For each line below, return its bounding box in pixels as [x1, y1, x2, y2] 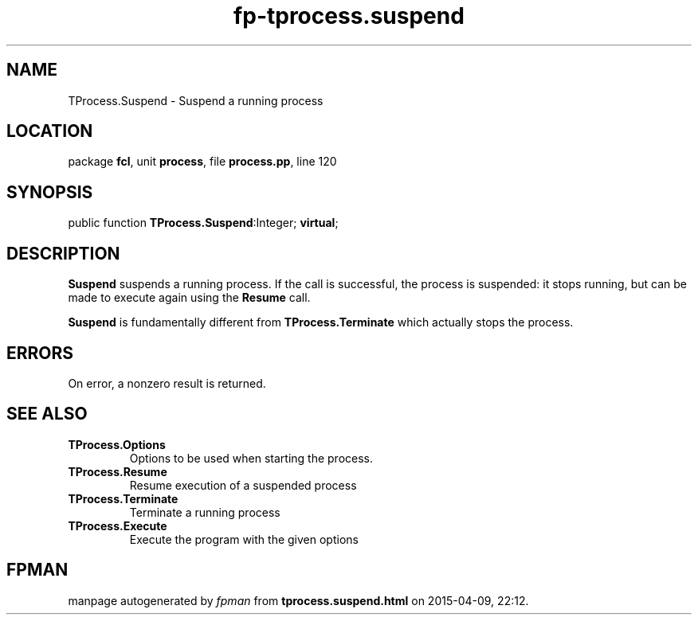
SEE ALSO [6, 404, 88, 424]
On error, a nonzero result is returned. [68, 376, 266, 390]
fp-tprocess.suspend [233, 2, 465, 29]
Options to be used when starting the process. [129, 451, 374, 465]
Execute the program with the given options [129, 532, 359, 546]
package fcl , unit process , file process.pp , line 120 [68, 154, 337, 169]
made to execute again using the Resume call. [68, 291, 311, 305]
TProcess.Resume [68, 464, 167, 478]
